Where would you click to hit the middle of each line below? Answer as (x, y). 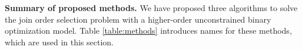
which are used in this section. (59, 42)
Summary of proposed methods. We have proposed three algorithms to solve (151, 8)
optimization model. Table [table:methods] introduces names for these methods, (148, 31)
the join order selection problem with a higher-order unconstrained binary (138, 19)
